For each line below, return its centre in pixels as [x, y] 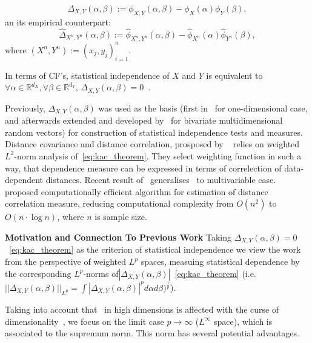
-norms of [101, 273]
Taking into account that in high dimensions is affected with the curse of [142, 309]
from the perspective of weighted [66, 261]
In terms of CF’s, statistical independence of [87, 75]
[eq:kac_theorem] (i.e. [215, 273]
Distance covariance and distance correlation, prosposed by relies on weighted [152, 144]
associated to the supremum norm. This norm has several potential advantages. [152, 333]
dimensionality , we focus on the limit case [85, 321]
